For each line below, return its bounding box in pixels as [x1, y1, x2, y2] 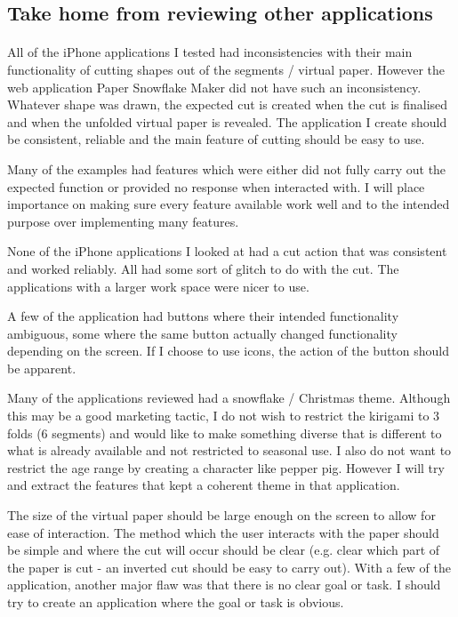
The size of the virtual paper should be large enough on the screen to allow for [7, 506, 436, 525]
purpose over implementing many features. [7, 212, 239, 230]
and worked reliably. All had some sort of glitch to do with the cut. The [7, 259, 399, 277]
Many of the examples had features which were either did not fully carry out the [7, 159, 446, 178]
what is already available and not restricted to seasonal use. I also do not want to [7, 441, 452, 460]
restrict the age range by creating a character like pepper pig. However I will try [7, 458, 445, 477]
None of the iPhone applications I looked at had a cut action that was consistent [7, 242, 447, 260]
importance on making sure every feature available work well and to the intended [7, 195, 450, 213]
